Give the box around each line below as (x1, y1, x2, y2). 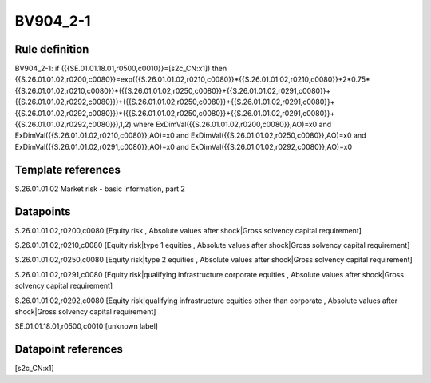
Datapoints (14, 205, 71, 218)
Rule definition (14, 42, 89, 56)
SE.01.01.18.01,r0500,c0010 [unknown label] (14, 321, 159, 331)
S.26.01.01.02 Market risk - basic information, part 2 (14, 184, 185, 193)
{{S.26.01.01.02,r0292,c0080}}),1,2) (14, 120, 132, 130)
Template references (14, 162, 121, 176)
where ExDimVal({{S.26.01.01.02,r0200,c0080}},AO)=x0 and (132, 120, 332, 130)
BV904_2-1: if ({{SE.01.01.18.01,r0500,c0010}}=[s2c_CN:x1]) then (14, 64, 227, 74)
